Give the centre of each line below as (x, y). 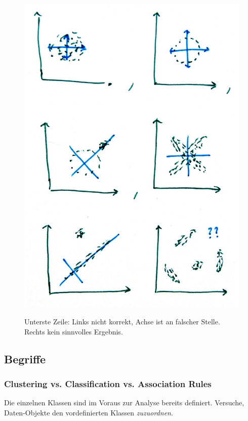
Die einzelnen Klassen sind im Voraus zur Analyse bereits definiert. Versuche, (124, 403)
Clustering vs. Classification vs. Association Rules (108, 384)
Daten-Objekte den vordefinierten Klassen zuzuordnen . (89, 413)
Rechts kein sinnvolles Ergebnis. (74, 331)
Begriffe (25, 359)
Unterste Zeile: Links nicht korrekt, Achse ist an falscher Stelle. (122, 322)
